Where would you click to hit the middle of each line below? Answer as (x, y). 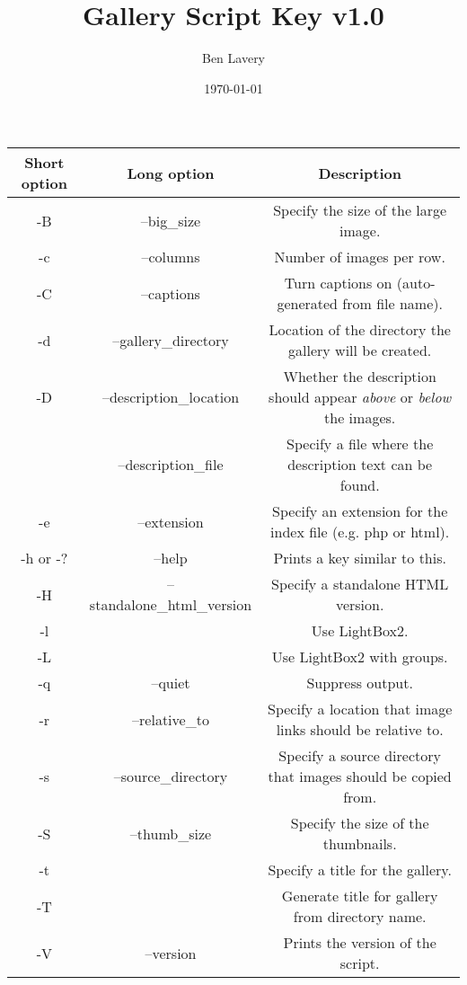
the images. (360, 418)
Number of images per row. (360, 257)
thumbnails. (360, 844)
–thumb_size (171, 833)
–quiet (171, 683)
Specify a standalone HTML (360, 584)
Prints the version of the (360, 943)
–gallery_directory (171, 340)
